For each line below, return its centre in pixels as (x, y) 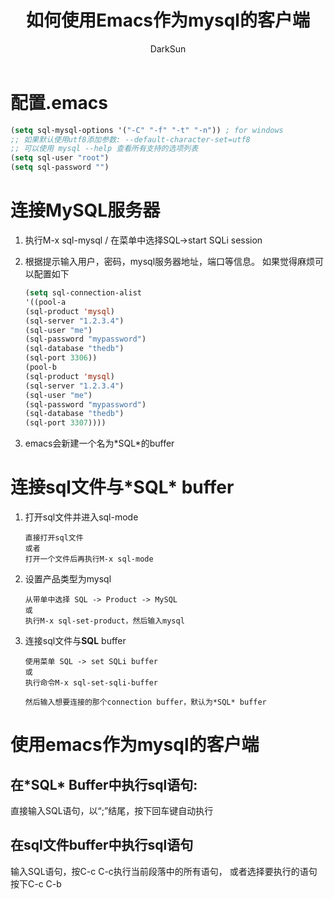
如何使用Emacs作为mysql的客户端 (168, 20)
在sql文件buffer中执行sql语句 (102, 845)
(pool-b (40, 367)
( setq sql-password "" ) (60, 167)
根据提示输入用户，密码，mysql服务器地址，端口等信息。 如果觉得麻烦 (170, 261)
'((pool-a (45, 302)
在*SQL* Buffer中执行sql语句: (104, 784)
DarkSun (168, 48)
